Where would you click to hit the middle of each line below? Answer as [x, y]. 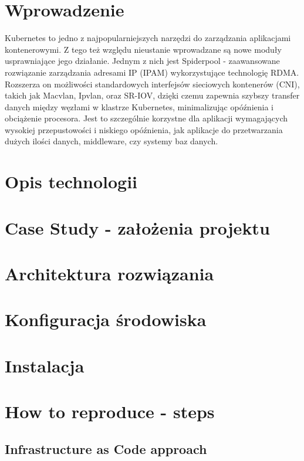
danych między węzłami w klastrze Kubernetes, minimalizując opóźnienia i [139, 106]
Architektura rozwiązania [109, 273]
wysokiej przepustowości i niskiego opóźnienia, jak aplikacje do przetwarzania [144, 129]
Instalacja [45, 365]
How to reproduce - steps [110, 411]
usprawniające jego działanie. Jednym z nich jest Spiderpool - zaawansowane [142, 61]
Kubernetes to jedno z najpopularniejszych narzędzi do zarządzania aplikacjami [148, 38]
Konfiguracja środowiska [106, 319]
